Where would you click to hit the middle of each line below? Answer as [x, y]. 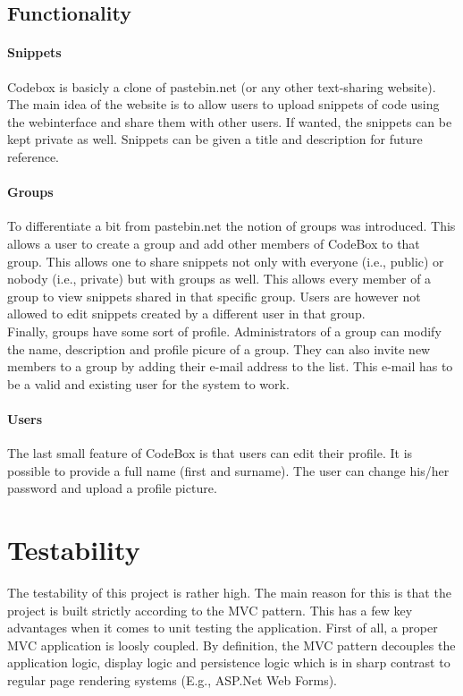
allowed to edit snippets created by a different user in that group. [186, 314]
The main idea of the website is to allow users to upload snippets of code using [223, 104]
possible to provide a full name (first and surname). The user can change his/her [228, 470]
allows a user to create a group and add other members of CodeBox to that [214, 243]
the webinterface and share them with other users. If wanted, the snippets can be [230, 121]
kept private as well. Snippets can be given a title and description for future [215, 139]
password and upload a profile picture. [112, 488]
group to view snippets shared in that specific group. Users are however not [214, 296]
